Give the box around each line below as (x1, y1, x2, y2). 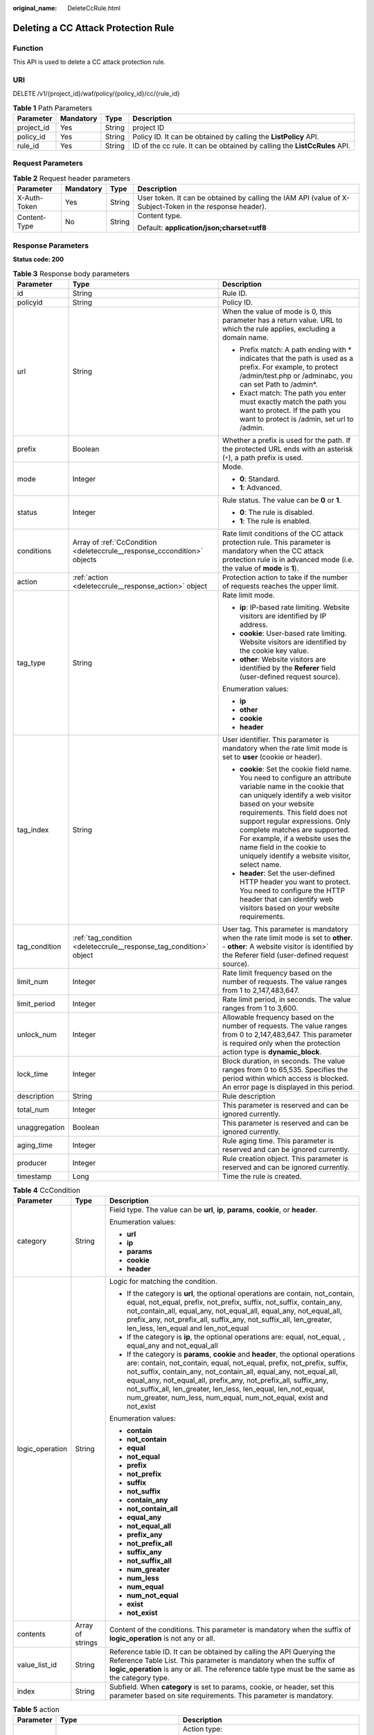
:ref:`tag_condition (72, 933, 132, 942)
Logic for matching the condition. (109, 1277, 217, 1287)
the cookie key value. (239, 645, 310, 655)
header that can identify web (239, 894, 334, 904)
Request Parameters (12, 158, 83, 168)
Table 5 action (12, 1704, 60, 1714)
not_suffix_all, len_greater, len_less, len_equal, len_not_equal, (126, 1385, 326, 1394)
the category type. (109, 1673, 170, 1683)
